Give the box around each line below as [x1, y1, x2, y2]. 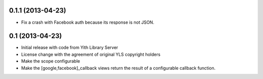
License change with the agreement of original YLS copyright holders [21, 51, 161, 57]
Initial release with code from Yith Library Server [21, 45, 118, 50]
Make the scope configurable [21, 58, 80, 64]
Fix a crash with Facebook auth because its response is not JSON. [21, 19, 154, 25]
